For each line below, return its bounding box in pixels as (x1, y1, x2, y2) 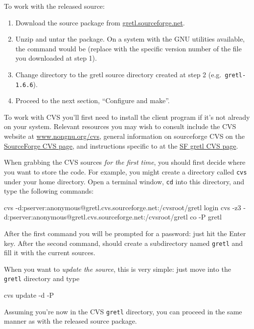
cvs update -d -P (4, 290, 54, 300)
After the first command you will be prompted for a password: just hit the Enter (4, 228, 246, 238)
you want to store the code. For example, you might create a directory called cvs (4, 166, 247, 176)
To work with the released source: (4, 1, 105, 11)
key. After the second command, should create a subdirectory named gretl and (4, 238, 243, 248)
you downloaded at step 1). (15, 53, 97, 63)
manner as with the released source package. (4, 316, 137, 326)
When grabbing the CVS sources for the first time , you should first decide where (4, 157, 246, 167)
